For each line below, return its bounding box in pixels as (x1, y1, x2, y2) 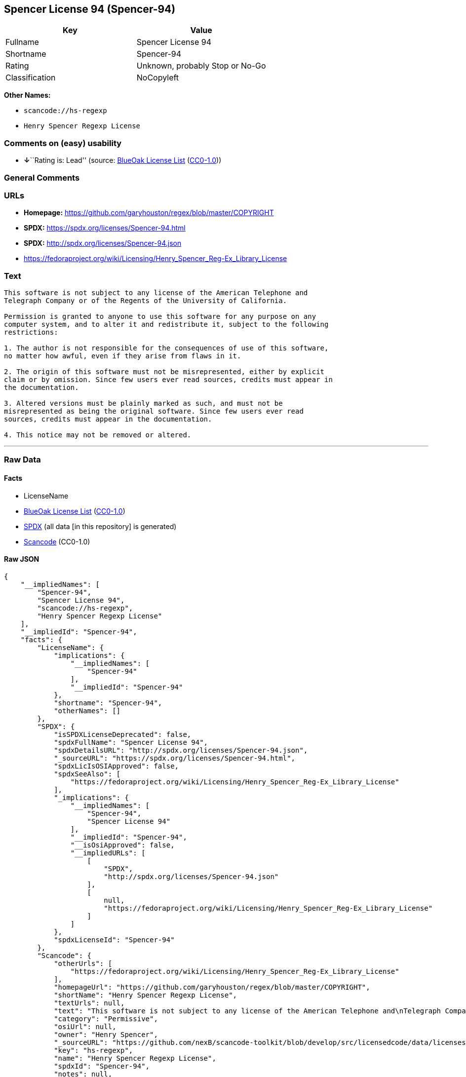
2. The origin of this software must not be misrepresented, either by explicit (4, 368, 325, 376)
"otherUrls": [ (54, 959, 113, 967)
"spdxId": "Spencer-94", (54, 1062, 150, 1070)
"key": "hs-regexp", (54, 1046, 133, 1054)
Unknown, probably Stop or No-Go (136, 61, 266, 71)
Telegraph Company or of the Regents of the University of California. (4, 297, 287, 305)
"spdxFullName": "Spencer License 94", (54, 738, 208, 746)
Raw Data (4, 455, 41, 465)
